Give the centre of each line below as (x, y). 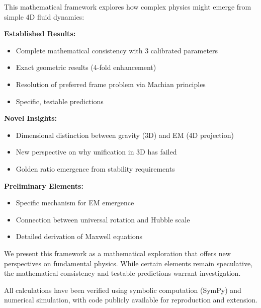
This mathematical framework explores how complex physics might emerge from (128, 7)
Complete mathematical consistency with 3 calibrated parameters (117, 50)
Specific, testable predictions (60, 101)
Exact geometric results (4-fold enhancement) (86, 67)
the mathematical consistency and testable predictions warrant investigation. (122, 273)
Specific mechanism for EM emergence (75, 203)
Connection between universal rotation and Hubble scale (103, 219)
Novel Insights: (30, 118)
